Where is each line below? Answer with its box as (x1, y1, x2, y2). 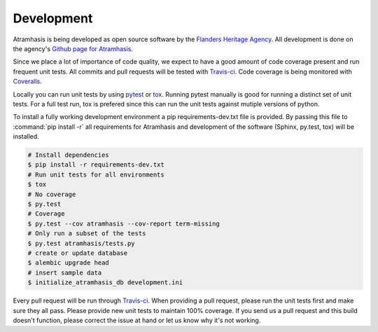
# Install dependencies (27, 151, 110, 159)
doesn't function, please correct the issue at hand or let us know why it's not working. (13, 316, 261, 324)
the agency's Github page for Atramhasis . (13, 44, 133, 53)
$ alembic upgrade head (27, 259, 110, 267)
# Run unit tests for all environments (27, 170, 164, 179)
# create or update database (27, 249, 128, 257)
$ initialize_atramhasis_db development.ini (27, 279, 183, 286)
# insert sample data (27, 268, 102, 277)
